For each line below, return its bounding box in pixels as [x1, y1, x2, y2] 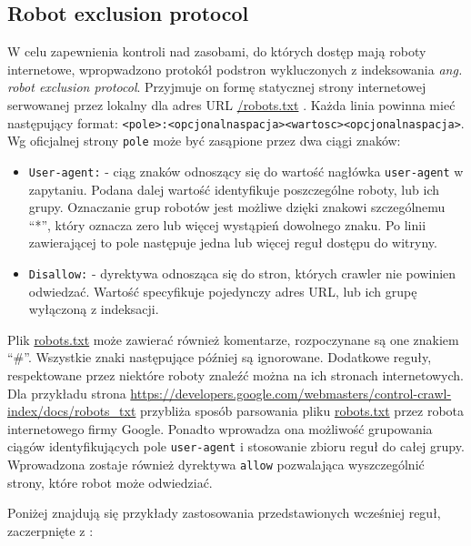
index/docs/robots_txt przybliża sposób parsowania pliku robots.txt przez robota [7, 401, 465, 420]
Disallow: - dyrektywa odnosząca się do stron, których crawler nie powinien [28, 263, 456, 282]
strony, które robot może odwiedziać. [7, 472, 213, 491]
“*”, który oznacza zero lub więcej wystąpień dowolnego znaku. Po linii [28, 215, 426, 234]
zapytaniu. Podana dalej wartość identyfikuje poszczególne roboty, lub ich [28, 179, 439, 198]
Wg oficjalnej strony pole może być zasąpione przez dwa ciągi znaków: [7, 131, 401, 150]
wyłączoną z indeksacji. [28, 299, 159, 318]
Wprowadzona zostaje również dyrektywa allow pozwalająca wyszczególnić [7, 454, 425, 473]
